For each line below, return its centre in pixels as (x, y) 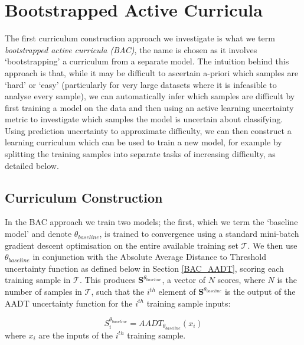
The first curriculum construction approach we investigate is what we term (140, 38)
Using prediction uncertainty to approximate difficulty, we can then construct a (148, 130)
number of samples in (43, 292)
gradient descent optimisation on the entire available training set (122, 245)
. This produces (107, 280)
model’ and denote (38, 234)
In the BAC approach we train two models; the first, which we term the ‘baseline (151, 222)
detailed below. (32, 165)
